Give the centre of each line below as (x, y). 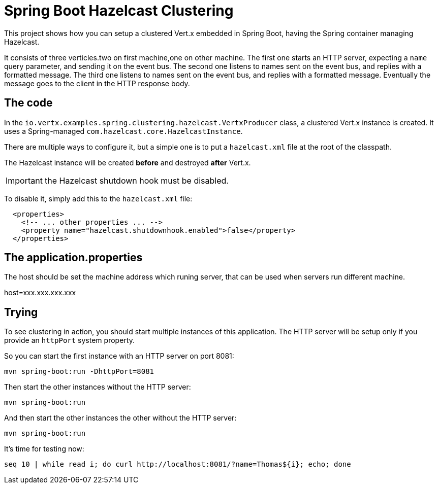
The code (28, 103)
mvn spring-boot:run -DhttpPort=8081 (79, 372)
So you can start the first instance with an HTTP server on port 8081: (119, 356)
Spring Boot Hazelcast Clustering (119, 11)
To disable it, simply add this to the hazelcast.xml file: (98, 198)
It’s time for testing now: (44, 449)
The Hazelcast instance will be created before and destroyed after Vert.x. (128, 162)
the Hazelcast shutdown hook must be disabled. (136, 180)
